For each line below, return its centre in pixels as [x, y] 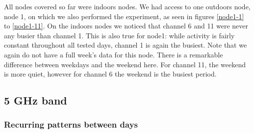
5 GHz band [36, 100]
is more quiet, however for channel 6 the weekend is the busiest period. [110, 74]
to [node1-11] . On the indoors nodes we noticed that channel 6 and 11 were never [126, 26]
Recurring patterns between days [71, 124]
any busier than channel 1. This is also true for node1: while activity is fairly [119, 35]
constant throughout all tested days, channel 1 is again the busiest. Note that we [126, 45]
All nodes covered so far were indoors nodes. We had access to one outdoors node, [127, 6]
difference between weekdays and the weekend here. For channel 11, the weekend [125, 64]
